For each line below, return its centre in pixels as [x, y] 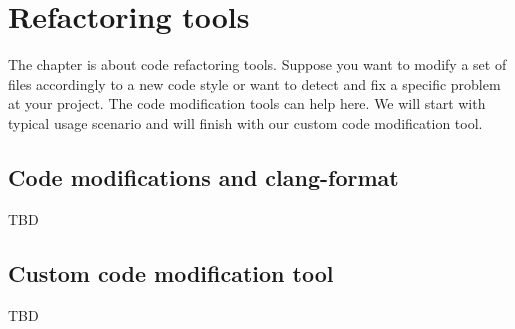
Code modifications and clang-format [203, 176]
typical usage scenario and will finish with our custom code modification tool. [245, 122]
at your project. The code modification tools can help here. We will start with [247, 103]
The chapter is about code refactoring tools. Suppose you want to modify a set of [257, 64]
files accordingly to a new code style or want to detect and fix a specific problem [254, 83]
